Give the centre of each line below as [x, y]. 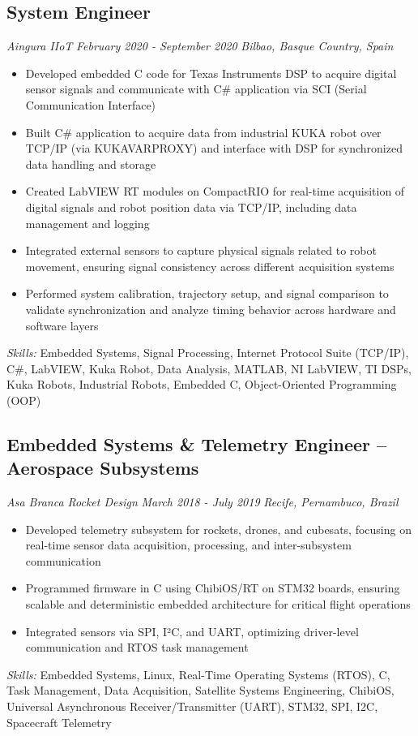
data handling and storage [91, 164]
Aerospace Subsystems [103, 468]
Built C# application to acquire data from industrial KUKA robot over [203, 132]
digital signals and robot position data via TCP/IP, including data [191, 207]
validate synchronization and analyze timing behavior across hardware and [211, 309]
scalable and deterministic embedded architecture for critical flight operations [218, 604]
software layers [62, 325]
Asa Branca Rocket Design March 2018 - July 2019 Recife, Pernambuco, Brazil [203, 502]
